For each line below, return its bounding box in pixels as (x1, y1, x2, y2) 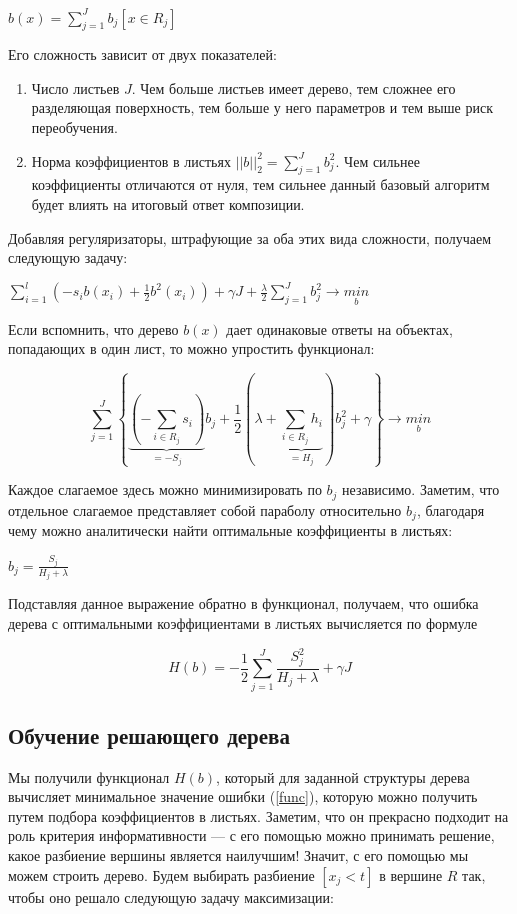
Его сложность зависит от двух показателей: (8, 44, 277, 65)
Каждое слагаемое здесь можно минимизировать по (8, 479, 322, 500)
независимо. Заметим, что (342, 479, 500, 500)
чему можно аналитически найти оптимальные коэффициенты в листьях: (8, 520, 453, 541)
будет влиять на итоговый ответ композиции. (31, 194, 305, 215)
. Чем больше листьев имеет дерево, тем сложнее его (131, 77, 456, 98)
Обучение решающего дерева (8, 719, 290, 750)
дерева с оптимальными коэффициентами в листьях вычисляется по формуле (8, 612, 478, 633)
